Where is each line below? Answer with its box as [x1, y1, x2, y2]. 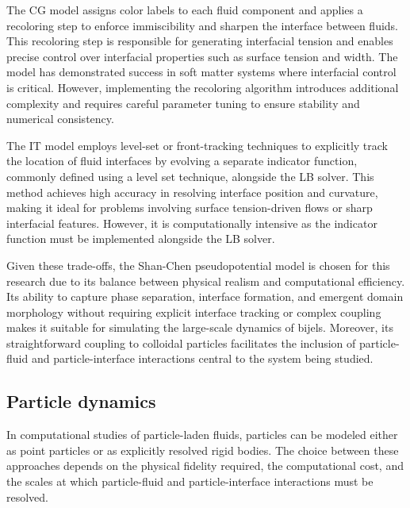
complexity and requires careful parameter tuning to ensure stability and [6, 94, 360, 111]
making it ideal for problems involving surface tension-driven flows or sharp [6, 199, 373, 216]
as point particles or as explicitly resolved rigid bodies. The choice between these [6, 441, 399, 458]
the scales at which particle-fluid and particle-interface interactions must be [6, 473, 374, 490]
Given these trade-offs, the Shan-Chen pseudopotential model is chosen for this [6, 256, 390, 273]
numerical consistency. [6, 110, 114, 127]
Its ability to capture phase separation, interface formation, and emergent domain [6, 288, 404, 305]
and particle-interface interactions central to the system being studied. [31, 350, 374, 367]
